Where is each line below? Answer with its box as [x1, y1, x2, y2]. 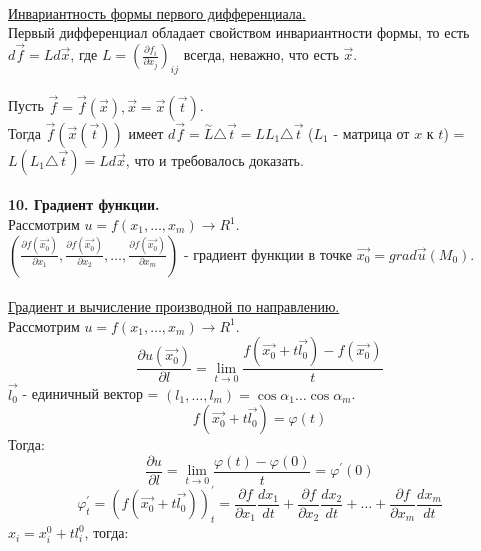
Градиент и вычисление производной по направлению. [8, 296, 340, 317]
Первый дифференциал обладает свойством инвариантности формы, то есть [8, 22, 470, 43]
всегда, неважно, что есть [183, 44, 339, 64]
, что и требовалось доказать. [125, 149, 304, 170]
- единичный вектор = [22, 383, 159, 404]
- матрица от [333, 122, 410, 143]
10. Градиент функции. [8, 194, 160, 215]
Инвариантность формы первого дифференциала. [8, 2, 306, 23]
